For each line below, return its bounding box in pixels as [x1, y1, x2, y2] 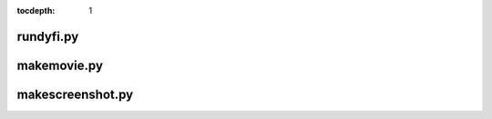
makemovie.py [16, 57, 104, 73]
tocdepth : [16, 5, 56, 15]
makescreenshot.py [16, 86, 134, 102]
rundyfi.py [16, 28, 79, 45]
